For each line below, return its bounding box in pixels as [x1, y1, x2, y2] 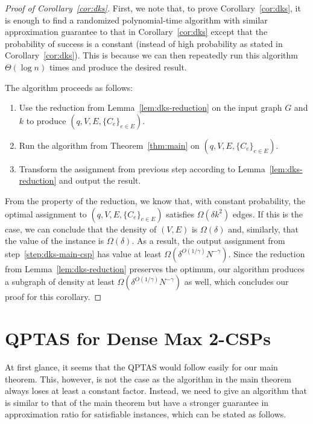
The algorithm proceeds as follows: [5, 81, 133, 93]
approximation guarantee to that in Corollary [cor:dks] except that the [5, 25, 268, 38]
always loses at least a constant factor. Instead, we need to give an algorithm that [5, 384, 307, 397]
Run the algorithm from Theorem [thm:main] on [19, 139, 200, 151]
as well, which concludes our [184, 275, 289, 288]
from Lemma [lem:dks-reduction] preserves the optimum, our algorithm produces [5, 262, 305, 275]
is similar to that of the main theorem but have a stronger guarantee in [5, 396, 269, 408]
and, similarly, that [228, 222, 299, 235]
